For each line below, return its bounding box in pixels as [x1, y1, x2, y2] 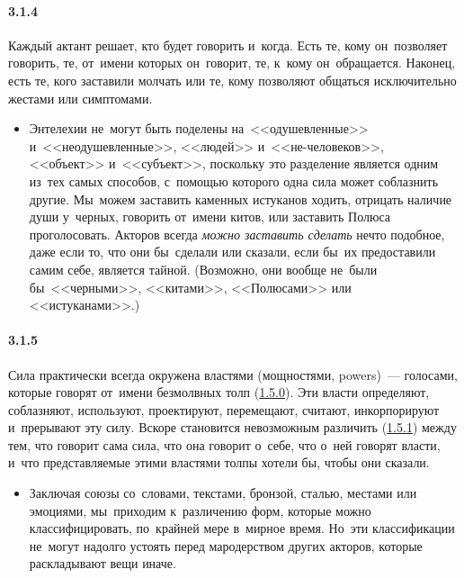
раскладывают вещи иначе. [29, 554, 176, 573]
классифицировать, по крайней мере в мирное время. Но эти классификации [29, 519, 455, 537]
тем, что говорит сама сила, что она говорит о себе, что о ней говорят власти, [8, 435, 441, 454]
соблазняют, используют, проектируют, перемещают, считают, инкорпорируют [8, 400, 440, 419]
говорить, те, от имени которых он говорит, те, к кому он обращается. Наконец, [8, 53, 456, 72]
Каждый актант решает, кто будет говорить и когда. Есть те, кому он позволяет [8, 35, 448, 54]
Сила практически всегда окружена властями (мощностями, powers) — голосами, [8, 365, 458, 384]
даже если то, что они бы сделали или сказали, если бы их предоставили [29, 242, 436, 261]
